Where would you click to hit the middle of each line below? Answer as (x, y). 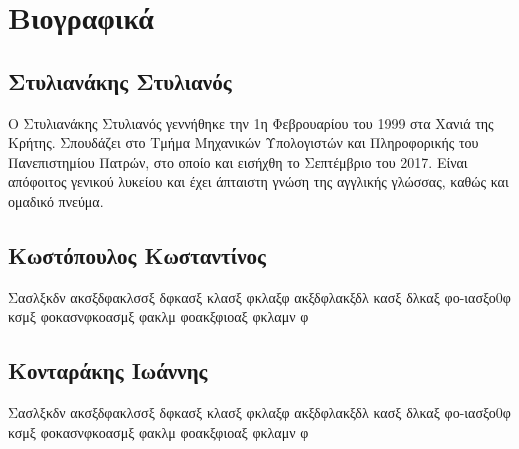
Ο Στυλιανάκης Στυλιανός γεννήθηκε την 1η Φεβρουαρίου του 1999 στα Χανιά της (251, 122)
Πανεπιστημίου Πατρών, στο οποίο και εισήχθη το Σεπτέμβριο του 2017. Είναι (238, 161)
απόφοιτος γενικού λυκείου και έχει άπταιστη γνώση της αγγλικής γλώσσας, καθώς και (258, 181)
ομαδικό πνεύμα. (56, 200)
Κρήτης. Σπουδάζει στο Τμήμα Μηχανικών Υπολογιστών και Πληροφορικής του (243, 142)
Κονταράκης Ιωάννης (108, 370)
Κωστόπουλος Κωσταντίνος (137, 254)
